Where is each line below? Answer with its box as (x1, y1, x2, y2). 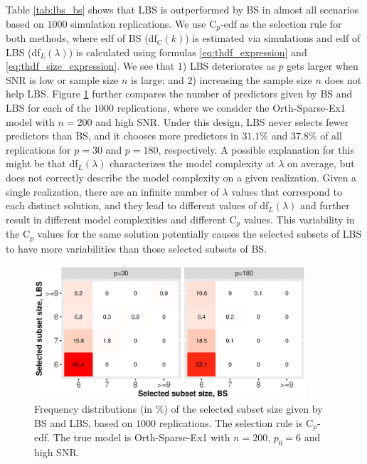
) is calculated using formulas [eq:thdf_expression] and (68, 44, 307, 59)
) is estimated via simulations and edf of (185, 31, 361, 46)
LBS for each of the (6, 100, 91, 115)
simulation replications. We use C (70, 16, 217, 31)
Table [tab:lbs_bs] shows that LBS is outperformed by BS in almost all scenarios (6, 2, 359, 16)
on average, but (287, 156, 355, 171)
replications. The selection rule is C (159, 415, 314, 430)
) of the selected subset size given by (164, 401, 323, 416)
